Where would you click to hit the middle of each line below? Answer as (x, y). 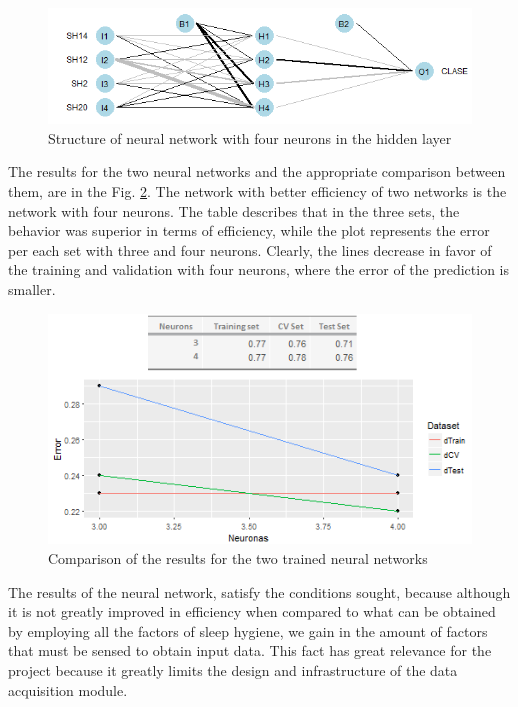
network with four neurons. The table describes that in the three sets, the (234, 210)
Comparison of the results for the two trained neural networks (238, 557)
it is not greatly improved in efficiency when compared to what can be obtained (252, 611)
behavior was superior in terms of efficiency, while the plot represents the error (249, 230)
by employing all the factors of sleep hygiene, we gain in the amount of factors (248, 630)
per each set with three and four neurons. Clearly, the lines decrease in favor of (250, 249)
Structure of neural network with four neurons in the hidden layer (250, 137)
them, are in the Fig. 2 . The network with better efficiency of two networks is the (257, 191)
